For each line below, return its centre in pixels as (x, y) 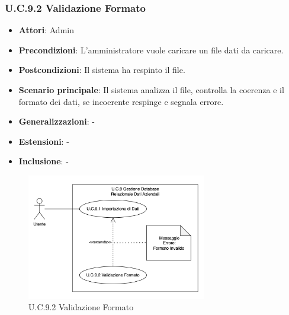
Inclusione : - (44, 161)
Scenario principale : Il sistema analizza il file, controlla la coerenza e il (151, 90)
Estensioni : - (44, 141)
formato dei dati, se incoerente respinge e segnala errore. (121, 101)
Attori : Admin (46, 30)
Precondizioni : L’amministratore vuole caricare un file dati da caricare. (151, 50)
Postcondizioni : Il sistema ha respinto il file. (102, 70)
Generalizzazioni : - (57, 121)
